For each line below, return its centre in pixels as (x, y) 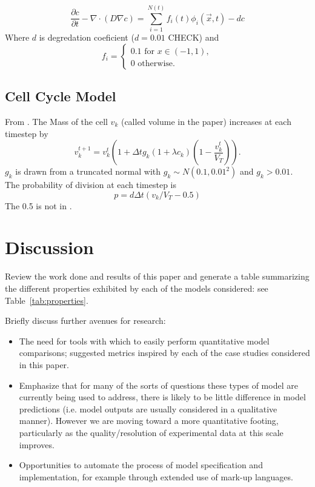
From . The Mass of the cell (56, 121)
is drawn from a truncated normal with (88, 171)
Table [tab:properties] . (47, 300)
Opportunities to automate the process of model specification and (141, 465)
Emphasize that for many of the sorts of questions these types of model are (158, 385)
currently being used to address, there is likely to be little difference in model (162, 397)
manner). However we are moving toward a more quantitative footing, (149, 421)
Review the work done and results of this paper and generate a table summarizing (157, 276)
